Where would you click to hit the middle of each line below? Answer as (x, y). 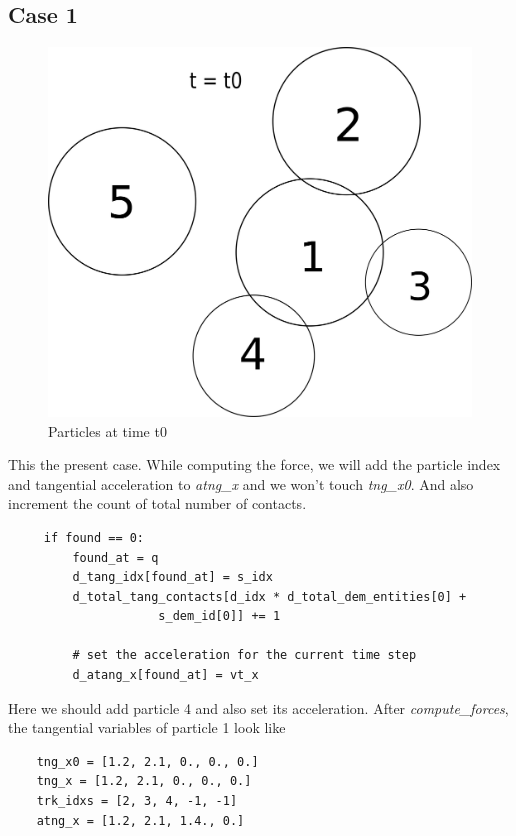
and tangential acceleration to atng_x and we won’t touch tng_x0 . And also (241, 483)
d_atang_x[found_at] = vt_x (165, 675)
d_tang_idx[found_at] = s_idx (172, 577)
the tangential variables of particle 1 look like (147, 727)
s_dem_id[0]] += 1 (219, 616)
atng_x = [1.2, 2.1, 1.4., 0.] (140, 820)
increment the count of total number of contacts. (157, 503)
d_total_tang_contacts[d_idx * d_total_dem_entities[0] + (269, 596)
